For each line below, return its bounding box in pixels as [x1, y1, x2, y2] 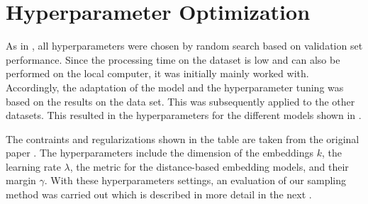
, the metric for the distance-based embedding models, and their [69, 159, 349, 174]
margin [6, 173, 36, 188]
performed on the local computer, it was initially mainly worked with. [6, 66, 309, 81]
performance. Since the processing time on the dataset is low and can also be [6, 52, 340, 67]
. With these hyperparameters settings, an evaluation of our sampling [44, 173, 346, 188]
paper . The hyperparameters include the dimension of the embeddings [6, 145, 314, 160]
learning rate [6, 159, 61, 174]
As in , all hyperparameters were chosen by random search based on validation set [6, 38, 363, 53]
